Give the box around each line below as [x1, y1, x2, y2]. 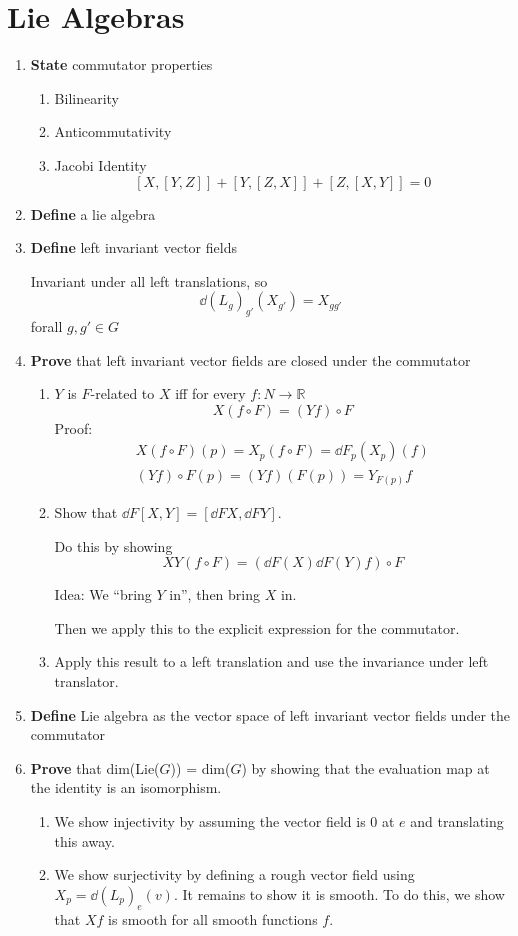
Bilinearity [54, 87, 120, 108]
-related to [90, 383, 155, 404]
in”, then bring [169, 584, 261, 605]
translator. [54, 671, 119, 691]
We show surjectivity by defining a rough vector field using [54, 864, 415, 885]
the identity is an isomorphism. [30, 777, 222, 798]
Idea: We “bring [54, 584, 152, 605]
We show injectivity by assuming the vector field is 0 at [54, 810, 395, 831]
